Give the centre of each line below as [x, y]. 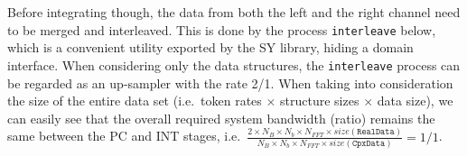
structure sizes [320, 101]
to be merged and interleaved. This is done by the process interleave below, [222, 29]
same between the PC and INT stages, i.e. [124, 136]
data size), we [415, 101]
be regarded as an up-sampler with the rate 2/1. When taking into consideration [230, 83]
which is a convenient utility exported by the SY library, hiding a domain [210, 47]
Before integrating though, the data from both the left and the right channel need [234, 12]
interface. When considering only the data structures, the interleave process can [234, 64]
